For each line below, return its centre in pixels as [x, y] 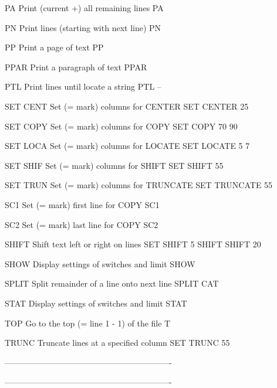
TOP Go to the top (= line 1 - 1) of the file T [88, 323]
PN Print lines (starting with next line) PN [83, 27]
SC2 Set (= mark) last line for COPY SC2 [82, 224]
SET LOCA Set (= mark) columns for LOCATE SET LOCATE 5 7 [127, 146]
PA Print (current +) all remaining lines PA [84, 8]
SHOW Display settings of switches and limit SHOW [100, 263]
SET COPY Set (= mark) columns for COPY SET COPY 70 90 [121, 126]
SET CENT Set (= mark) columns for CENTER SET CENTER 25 [127, 106]
